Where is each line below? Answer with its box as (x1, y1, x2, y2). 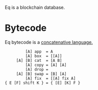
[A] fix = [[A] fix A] (25, 76, 76, 81)
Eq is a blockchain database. (5, 5, 65, 10)
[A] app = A (25, 49, 53, 54)
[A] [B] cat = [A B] (16, 58, 62, 63)
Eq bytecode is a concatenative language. (5, 39, 93, 45)
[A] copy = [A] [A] (25, 62, 67, 67)
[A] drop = (25, 66, 49, 72)
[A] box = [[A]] (25, 53, 62, 58)
